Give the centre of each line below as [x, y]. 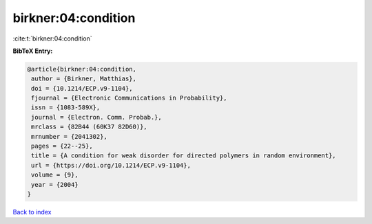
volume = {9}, [55, 175]
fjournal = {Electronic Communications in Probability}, [129, 98]
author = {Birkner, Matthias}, [84, 79]
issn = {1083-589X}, [66, 108]
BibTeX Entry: [33, 51]
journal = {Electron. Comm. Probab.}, [96, 117]
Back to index [32, 212]
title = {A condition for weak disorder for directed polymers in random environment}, [184, 156]
